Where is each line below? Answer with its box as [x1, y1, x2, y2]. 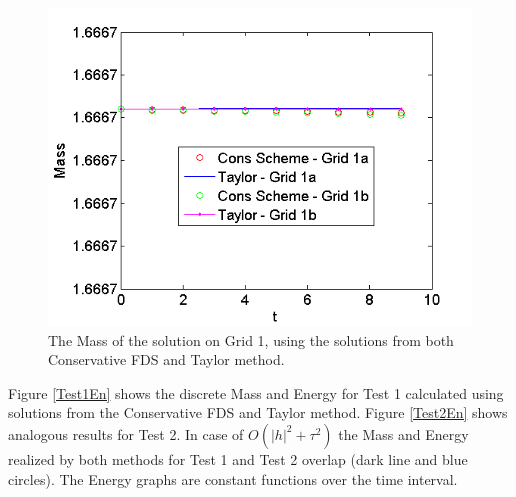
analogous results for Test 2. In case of [8, 423, 244, 444]
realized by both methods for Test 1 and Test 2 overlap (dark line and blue [8, 448, 468, 469]
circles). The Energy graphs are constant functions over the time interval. [8, 468, 458, 489]
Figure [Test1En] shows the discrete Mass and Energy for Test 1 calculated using [8, 382, 504, 403]
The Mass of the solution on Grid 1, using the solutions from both [48, 329, 454, 350]
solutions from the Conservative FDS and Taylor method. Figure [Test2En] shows [8, 402, 508, 423]
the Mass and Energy [338, 423, 469, 444]
